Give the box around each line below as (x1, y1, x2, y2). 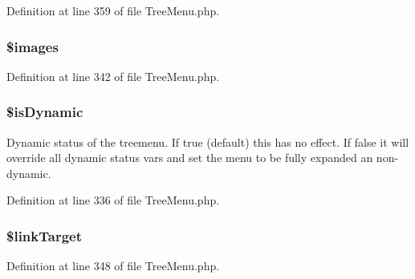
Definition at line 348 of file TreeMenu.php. (6, 257, 220, 274)
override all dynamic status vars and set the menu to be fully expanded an (6, 149, 373, 166)
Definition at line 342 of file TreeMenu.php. (6, 67, 220, 84)
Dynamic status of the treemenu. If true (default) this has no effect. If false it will (6, 133, 409, 150)
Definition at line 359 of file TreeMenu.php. (6, 2, 220, 18)
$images (6, 36, 59, 56)
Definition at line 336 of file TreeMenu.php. (6, 192, 220, 208)
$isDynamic (6, 102, 83, 122)
